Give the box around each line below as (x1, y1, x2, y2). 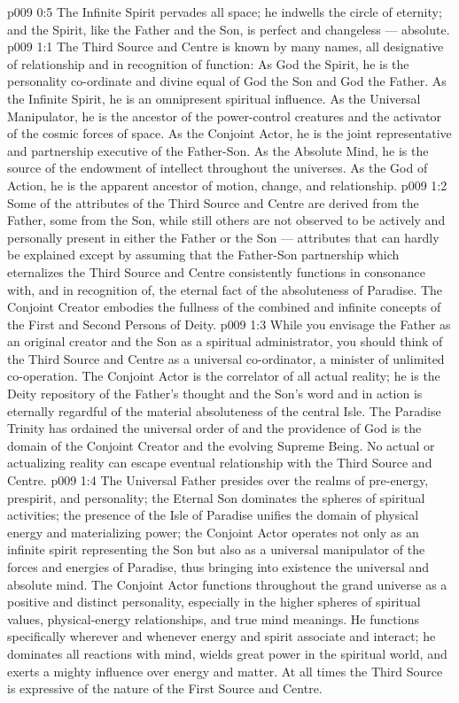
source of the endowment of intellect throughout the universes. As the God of (7, 158, 428, 177)
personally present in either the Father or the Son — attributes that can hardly (7, 228, 440, 246)
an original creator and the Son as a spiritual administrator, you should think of (7, 332, 443, 351)
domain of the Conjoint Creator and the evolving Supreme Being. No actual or (7, 436, 435, 454)
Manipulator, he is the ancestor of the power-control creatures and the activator (7, 106, 442, 125)
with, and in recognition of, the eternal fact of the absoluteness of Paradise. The (7, 280, 443, 298)
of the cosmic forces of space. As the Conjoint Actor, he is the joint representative (7, 124, 452, 143)
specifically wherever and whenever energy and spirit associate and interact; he (7, 627, 436, 645)
